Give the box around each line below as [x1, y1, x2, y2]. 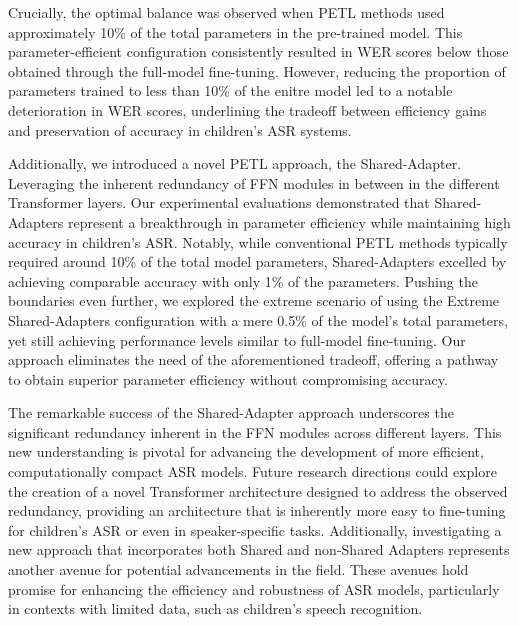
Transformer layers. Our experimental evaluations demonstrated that [8, 192, 430, 213]
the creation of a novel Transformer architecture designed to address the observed [8, 480, 508, 501]
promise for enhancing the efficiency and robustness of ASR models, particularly [8, 578, 500, 599]
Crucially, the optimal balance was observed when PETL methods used [8, 2, 445, 22]
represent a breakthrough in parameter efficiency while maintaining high [68, 211, 511, 232]
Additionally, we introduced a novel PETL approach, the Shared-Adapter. [8, 153, 462, 174]
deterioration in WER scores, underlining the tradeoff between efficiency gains [8, 99, 487, 120]
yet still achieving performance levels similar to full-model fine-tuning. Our [8, 329, 466, 350]
